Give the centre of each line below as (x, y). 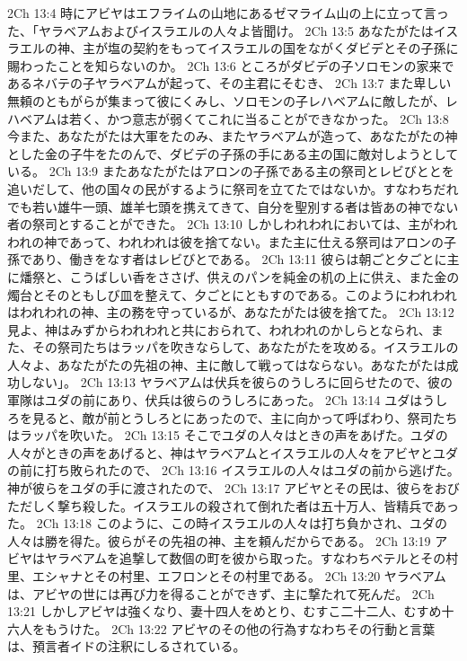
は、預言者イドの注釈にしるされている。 (127, 646)
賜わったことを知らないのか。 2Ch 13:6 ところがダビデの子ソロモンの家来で (231, 65)
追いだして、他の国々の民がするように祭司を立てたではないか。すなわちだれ (233, 188)
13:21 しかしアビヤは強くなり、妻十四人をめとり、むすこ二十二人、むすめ (225, 611)
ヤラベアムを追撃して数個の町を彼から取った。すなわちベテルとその (245, 558)
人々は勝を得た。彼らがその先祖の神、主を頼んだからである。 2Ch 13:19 (219, 540)
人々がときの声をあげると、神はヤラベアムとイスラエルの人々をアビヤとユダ (233, 452)
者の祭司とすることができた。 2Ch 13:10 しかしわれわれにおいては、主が (220, 224)
